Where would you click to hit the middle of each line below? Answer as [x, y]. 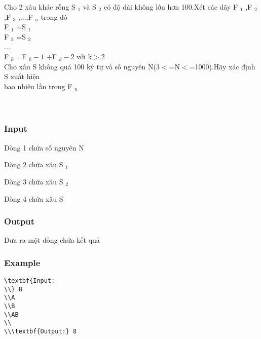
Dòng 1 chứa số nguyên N [44, 147]
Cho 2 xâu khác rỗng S [40, 7]
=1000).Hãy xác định [222, 66]
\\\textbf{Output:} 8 [41, 332]
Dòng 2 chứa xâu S [34, 164]
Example [22, 262]
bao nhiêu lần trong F [38, 86]
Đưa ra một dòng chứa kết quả [52, 240]
